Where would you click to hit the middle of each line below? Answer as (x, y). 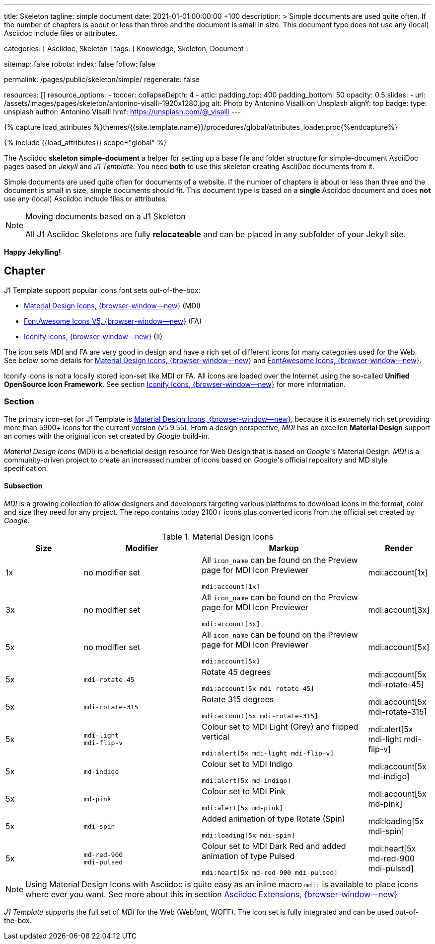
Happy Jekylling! (33, 252)
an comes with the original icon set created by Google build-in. (107, 436)
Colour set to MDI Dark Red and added (274, 846)
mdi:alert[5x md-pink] (243, 808)
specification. (26, 468)
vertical (216, 736)
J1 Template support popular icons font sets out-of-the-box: (102, 290)
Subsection (23, 486)
